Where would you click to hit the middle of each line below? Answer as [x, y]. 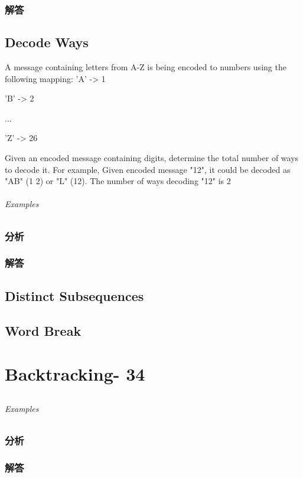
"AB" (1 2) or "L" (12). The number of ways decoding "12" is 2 [118, 181]
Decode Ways [47, 42]
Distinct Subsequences [74, 295]
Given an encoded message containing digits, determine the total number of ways [152, 158]
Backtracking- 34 [75, 374]
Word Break [43, 330]
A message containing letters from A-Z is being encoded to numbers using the [146, 67]
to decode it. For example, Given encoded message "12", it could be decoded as [148, 169]
